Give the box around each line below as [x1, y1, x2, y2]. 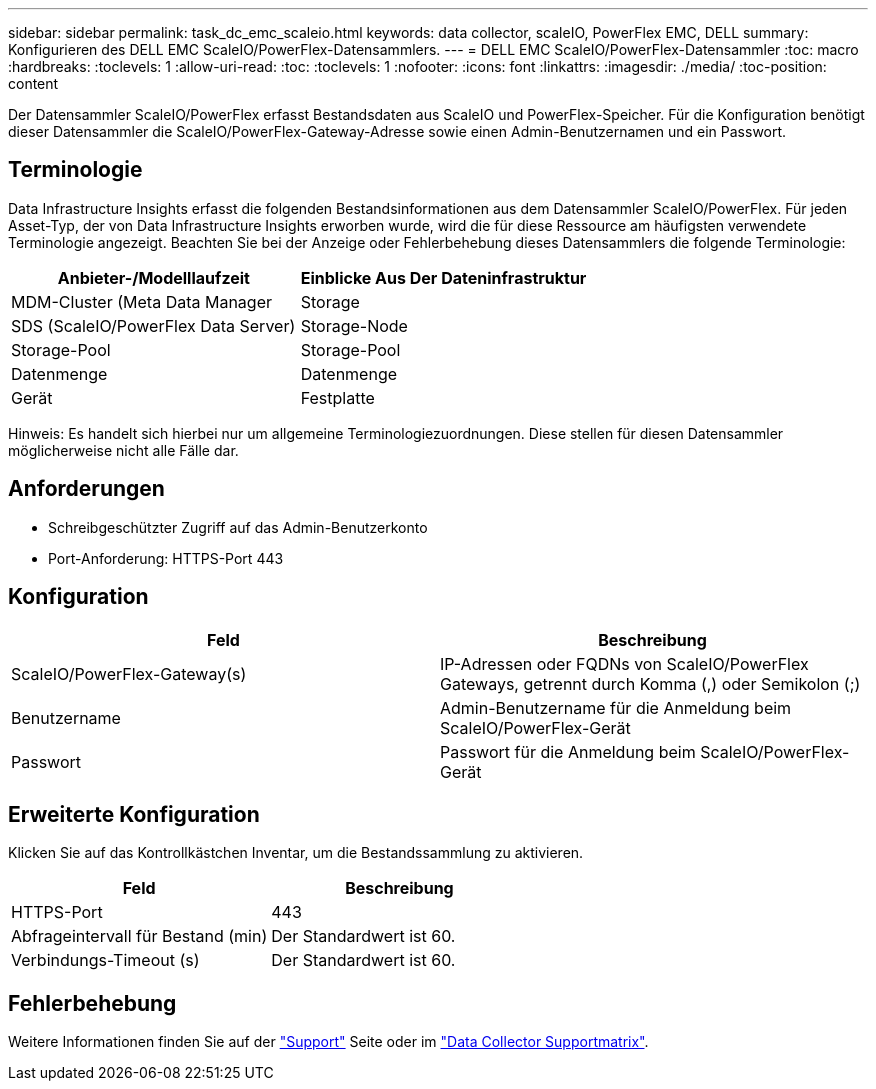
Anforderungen [8, 476, 165, 502]
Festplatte [300, 387, 375, 408]
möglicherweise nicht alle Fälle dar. [8, 441, 239, 459]
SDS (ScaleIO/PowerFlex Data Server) [11, 315, 296, 336]
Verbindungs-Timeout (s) [11, 950, 200, 971]
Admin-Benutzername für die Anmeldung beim [440, 697, 792, 718]
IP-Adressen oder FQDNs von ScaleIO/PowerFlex [440, 653, 809, 674]
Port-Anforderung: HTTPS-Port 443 [48, 549, 284, 567]
